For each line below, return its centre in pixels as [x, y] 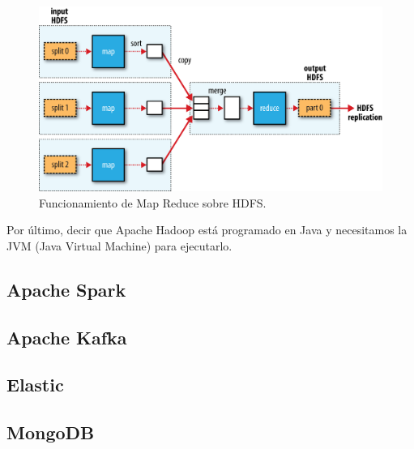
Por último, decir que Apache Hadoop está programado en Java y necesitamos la [207, 230]
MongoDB [51, 432]
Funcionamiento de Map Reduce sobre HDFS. [153, 202]
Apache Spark [66, 289]
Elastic [35, 385]
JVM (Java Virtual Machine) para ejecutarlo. [120, 245]
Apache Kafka [67, 337]
